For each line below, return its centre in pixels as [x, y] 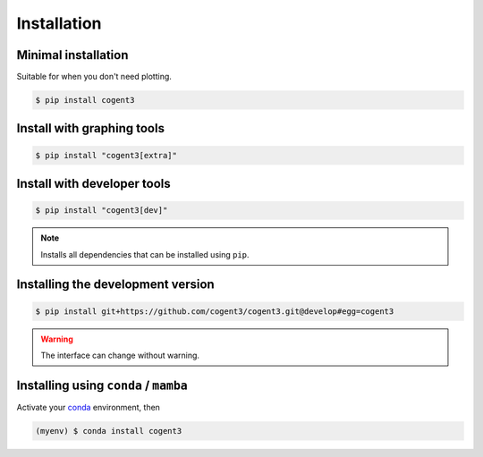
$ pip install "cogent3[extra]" [106, 155]
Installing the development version [115, 285]
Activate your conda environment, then [89, 407]
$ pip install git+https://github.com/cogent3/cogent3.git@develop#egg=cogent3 [215, 311]
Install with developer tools [94, 184]
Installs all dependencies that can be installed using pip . [145, 254]
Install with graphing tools [91, 128]
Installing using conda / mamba [102, 385]
